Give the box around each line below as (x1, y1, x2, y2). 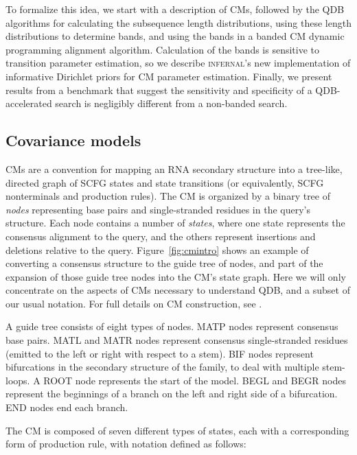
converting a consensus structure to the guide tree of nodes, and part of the (5, 256, 323, 270)
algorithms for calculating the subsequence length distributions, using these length (5, 15, 352, 30)
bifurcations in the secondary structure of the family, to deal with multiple (5, 360, 319, 374)
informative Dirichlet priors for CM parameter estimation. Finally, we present (5, 69, 332, 83)
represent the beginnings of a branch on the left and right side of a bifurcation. (5, 386, 338, 401)
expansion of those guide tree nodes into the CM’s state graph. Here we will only (5, 269, 346, 283)
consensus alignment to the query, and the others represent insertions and (5, 229, 316, 243)
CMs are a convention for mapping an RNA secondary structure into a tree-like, (5, 161, 343, 176)
